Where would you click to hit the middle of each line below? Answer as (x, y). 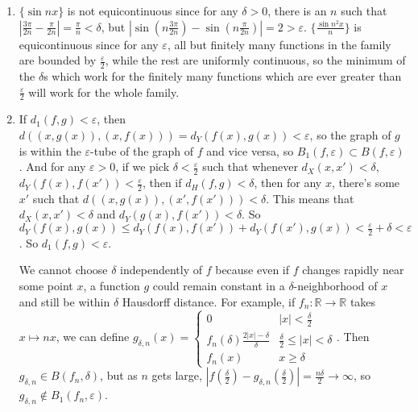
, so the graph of (350, 135)
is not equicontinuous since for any (153, 10)
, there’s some (366, 183)
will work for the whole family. (104, 92)
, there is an (297, 10)
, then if (162, 183)
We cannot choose (63, 270)
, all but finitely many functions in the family (279, 44)
